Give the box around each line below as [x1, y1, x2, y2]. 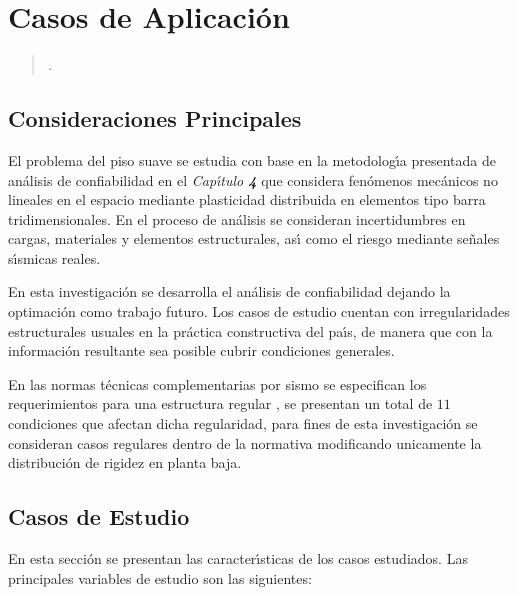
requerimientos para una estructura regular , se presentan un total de [8, 393, 433, 414]
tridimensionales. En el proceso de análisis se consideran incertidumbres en [8, 208, 466, 229]
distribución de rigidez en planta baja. [8, 452, 242, 473]
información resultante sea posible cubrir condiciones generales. [8, 340, 395, 361]
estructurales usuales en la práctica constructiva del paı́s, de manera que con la [8, 320, 493, 341]
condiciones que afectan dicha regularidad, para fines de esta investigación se [8, 413, 478, 434]
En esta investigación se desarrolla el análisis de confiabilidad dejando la [8, 281, 451, 302]
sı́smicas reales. [8, 247, 101, 268]
